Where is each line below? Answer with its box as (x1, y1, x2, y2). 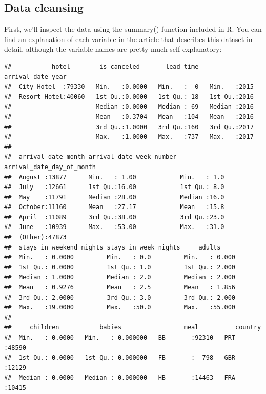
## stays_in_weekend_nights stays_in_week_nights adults (4, 243, 221, 251)
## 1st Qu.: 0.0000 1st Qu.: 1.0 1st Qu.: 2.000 (4, 263, 236, 271)
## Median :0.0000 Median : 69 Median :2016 (4, 103, 254, 111)
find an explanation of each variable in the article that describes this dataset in (4, 33, 253, 44)
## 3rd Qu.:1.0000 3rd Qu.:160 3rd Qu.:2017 (4, 123, 254, 131)
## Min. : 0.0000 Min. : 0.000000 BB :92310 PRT (4, 334, 236, 342)
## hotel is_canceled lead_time (4, 63, 199, 70)
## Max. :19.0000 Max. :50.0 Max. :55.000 (4, 304, 236, 312)
